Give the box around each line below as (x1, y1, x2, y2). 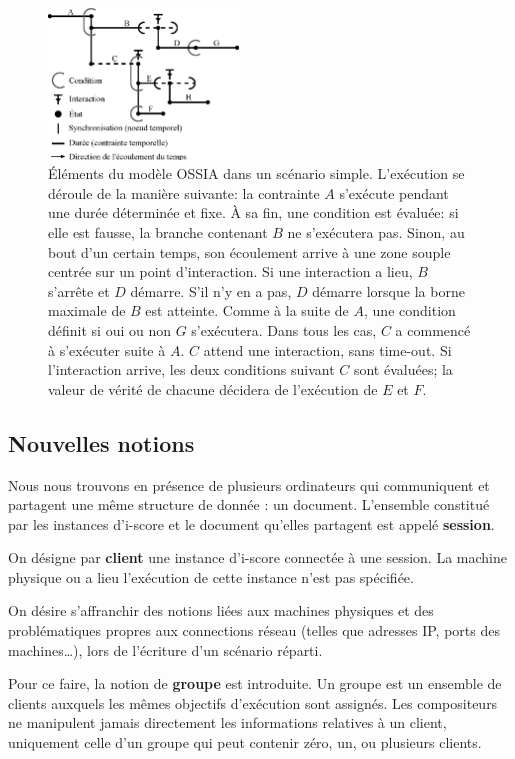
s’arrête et (48, 280, 110, 301)
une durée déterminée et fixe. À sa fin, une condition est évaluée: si (48, 202, 459, 223)
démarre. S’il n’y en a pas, (130, 280, 292, 301)
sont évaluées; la (353, 359, 453, 380)
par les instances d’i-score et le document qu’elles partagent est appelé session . (8, 513, 495, 534)
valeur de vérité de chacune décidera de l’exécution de (48, 378, 378, 399)
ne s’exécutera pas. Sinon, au (287, 221, 465, 242)
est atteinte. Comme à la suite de (145, 300, 349, 321)
